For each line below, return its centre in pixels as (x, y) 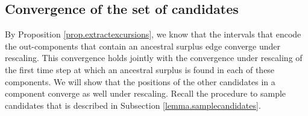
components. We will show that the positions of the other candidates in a (140, 81)
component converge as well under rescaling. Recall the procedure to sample (146, 93)
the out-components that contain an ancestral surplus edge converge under (143, 46)
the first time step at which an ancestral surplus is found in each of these (140, 69)
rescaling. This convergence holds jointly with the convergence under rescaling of (154, 58)
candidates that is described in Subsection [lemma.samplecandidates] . (133, 105)
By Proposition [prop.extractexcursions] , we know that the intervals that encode (153, 34)
